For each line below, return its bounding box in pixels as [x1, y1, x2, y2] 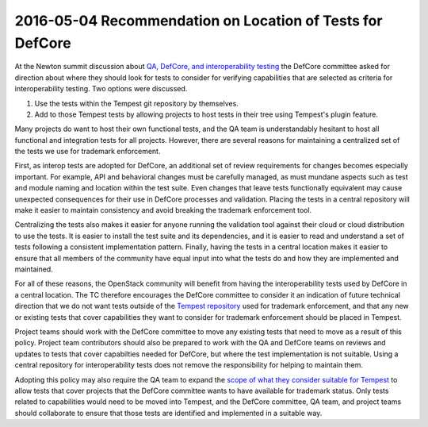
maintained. [14, 264, 53, 274]
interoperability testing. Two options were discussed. [14, 84, 188, 94]
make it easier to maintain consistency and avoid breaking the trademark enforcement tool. [14, 206, 312, 215]
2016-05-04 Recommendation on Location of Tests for [14, 12, 383, 29]
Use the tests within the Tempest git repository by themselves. [34, 98, 239, 108]
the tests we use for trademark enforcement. [14, 147, 161, 156]
